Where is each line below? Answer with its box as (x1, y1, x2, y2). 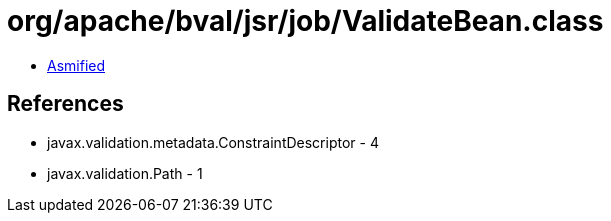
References (7, 91, 124, 117)
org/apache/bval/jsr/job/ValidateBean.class (7, 4, 604, 38)
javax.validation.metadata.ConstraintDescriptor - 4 (47, 133, 379, 151)
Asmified (47, 56, 106, 74)
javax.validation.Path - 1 (47, 164, 203, 182)
